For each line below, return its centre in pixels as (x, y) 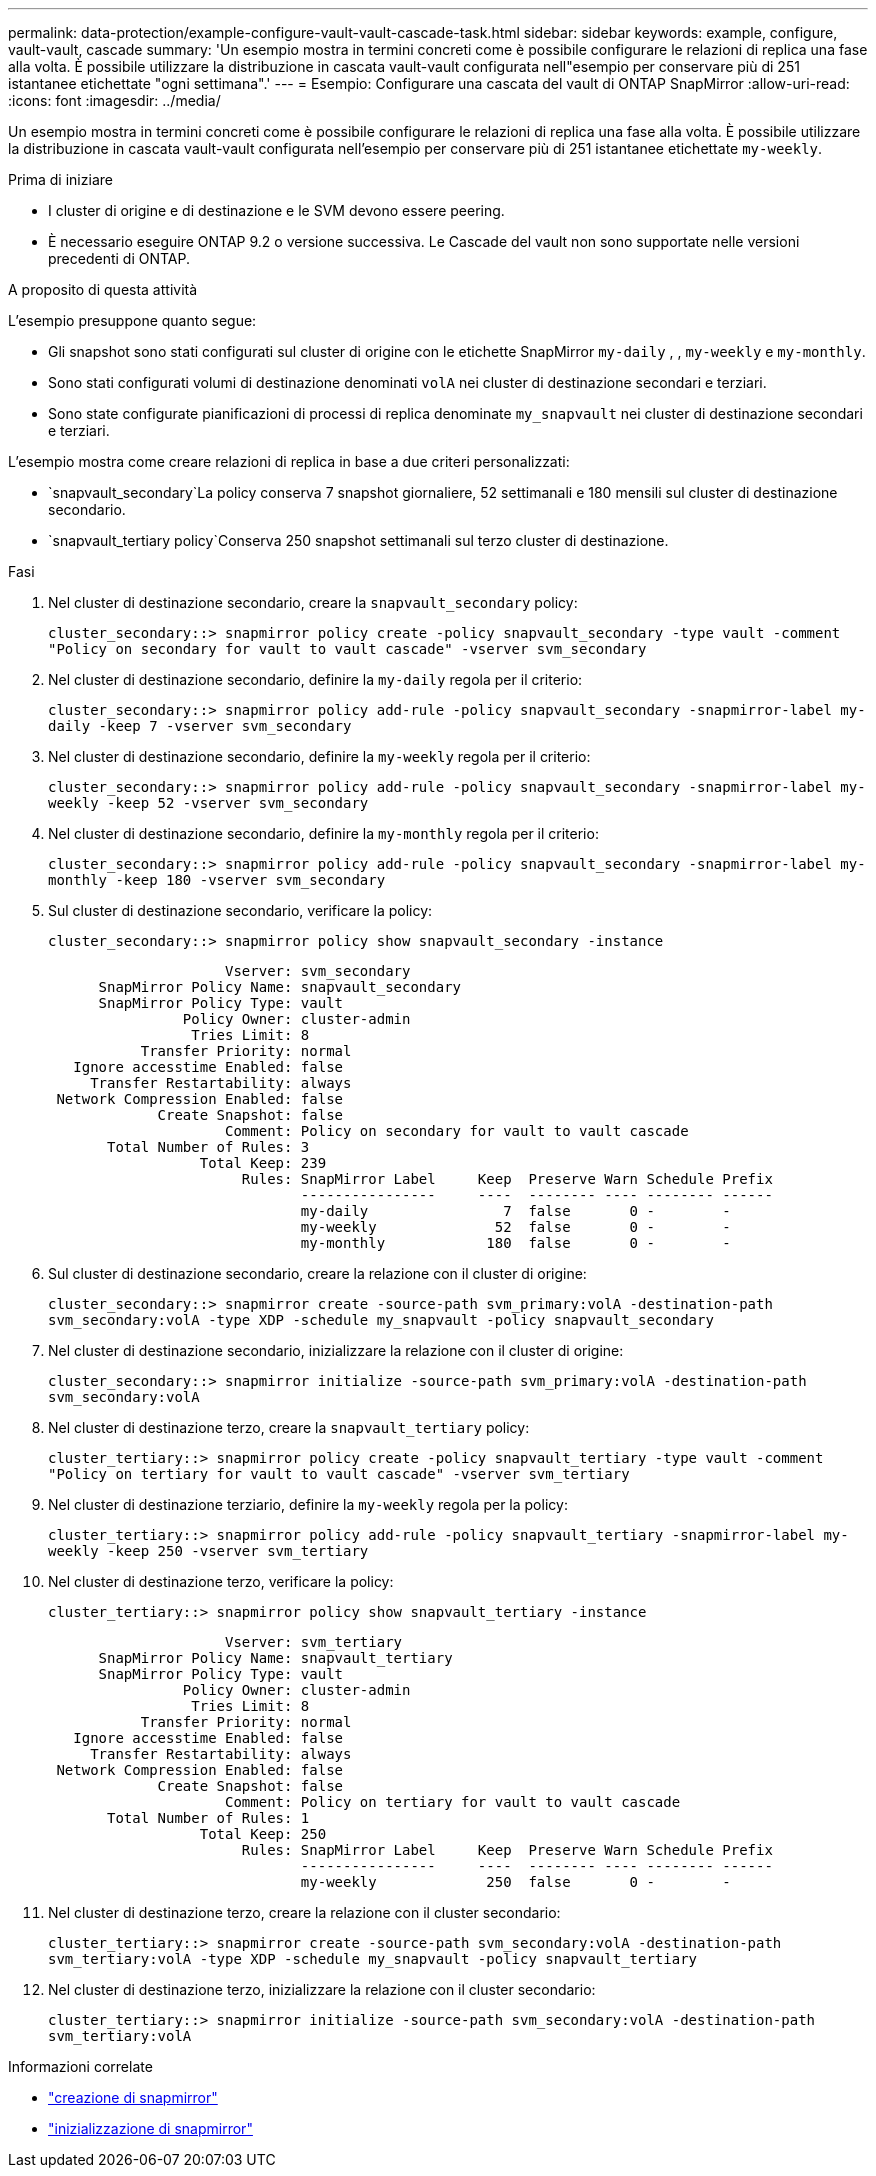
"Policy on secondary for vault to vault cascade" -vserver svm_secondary (347, 649)
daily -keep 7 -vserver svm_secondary (200, 726)
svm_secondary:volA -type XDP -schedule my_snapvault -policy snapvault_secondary (381, 1320)
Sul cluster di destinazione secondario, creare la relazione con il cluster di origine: (317, 1273)
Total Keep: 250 (263, 1834)
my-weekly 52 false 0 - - (515, 1227)
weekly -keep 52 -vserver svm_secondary (208, 803)
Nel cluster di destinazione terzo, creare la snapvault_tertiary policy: (289, 1427)
